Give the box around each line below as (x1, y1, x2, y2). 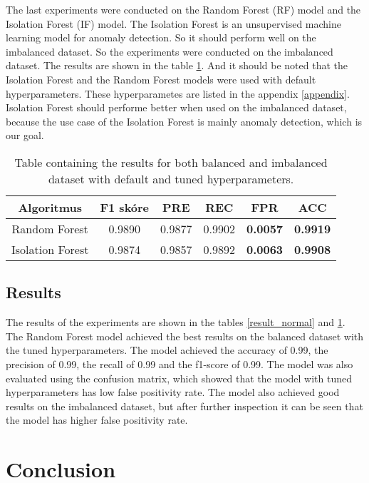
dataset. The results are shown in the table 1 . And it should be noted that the (6, 58, 348, 73)
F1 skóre (100, 198, 150, 215)
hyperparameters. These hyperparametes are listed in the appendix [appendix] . (6, 86, 350, 101)
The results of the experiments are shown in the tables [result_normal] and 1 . (6, 315, 345, 330)
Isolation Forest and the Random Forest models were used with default (6, 71, 316, 86)
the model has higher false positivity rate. (6, 412, 188, 427)
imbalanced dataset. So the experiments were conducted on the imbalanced (6, 44, 333, 59)
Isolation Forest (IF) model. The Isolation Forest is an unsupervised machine (6, 16, 342, 31)
